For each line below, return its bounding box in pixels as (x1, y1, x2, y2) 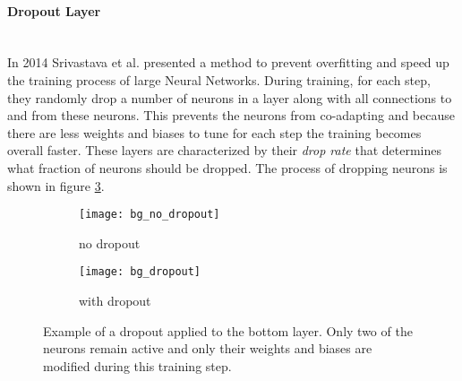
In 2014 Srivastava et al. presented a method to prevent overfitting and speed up (7, 53, 449, 72)
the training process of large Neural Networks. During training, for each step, (7, 70, 431, 89)
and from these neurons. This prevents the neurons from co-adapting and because (7, 106, 455, 125)
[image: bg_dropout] (79, 265, 201, 279)
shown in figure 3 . (7, 176, 105, 195)
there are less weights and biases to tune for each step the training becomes (7, 123, 422, 142)
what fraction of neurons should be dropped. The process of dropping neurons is (7, 158, 448, 177)
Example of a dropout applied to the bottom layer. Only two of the (43, 321, 413, 340)
